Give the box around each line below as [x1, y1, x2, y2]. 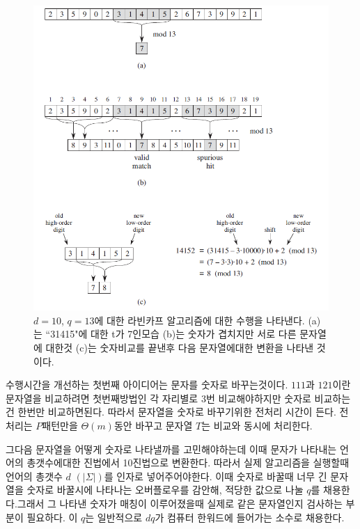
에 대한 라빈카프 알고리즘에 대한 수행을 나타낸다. [94, 313, 305, 327]
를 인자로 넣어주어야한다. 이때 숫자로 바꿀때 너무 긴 [104, 468, 327, 483]
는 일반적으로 [85, 510, 143, 524]
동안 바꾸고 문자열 [114, 418, 193, 433]
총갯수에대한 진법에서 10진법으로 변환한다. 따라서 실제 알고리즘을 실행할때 [26, 455, 350, 470]
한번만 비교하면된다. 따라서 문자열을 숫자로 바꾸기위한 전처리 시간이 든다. [17, 404, 336, 419]
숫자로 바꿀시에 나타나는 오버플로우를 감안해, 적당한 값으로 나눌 [26, 482, 304, 497]
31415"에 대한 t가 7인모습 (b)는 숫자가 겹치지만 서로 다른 [50, 326, 297, 341]
